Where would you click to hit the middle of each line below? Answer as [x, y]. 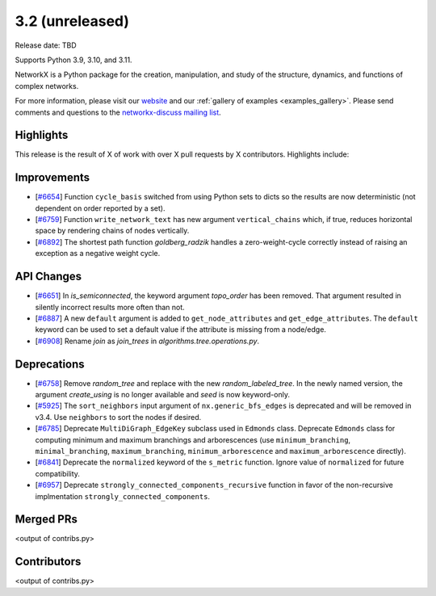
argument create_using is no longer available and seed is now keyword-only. [163, 395]
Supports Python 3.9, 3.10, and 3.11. [73, 60]
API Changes [48, 277]
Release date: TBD [46, 45]
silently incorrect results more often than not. [110, 307]
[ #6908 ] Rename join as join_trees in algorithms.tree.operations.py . [147, 341]
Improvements [52, 178]
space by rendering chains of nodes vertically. [112, 231]
